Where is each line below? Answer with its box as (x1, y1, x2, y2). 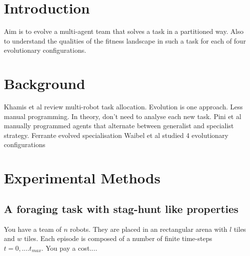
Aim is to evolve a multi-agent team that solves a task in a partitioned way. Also (4, 26, 244, 36)
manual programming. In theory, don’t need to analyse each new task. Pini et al (4, 111, 241, 121)
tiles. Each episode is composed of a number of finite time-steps (24, 233, 212, 243)
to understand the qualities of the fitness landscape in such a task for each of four (4, 35, 246, 45)
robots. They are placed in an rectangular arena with (70, 224, 228, 234)
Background (4, 74, 86, 93)
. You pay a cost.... (41, 242, 98, 253)
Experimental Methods (4, 168, 161, 188)
